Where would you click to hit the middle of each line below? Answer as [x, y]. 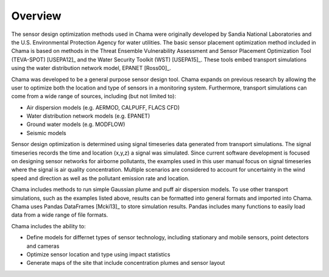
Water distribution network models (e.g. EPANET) [88, 116]
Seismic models [46, 133]
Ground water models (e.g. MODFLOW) [76, 124]
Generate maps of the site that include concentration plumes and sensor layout [126, 263]
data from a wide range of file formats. [60, 215]
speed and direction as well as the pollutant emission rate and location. [101, 178]
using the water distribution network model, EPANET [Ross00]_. [91, 68]
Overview [36, 16]
